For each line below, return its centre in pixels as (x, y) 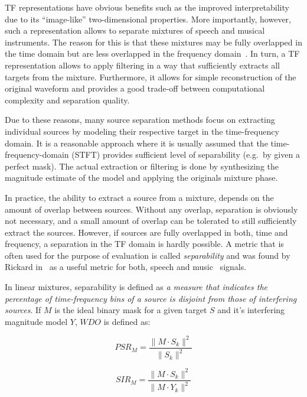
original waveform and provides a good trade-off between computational (135, 88)
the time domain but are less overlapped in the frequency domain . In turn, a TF (152, 53)
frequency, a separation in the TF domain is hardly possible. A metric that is (144, 244)
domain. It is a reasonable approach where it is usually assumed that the (136, 143)
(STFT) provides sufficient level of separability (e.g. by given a (186, 154)
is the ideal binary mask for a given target (131, 310)
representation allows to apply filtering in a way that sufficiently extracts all (142, 65)
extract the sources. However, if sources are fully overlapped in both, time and (146, 232)
